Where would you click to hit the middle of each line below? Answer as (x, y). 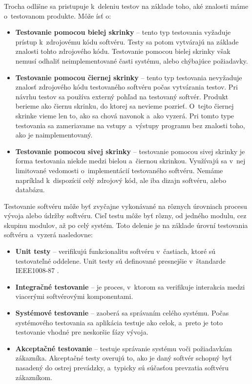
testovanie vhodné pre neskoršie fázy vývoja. (82, 332)
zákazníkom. (34, 377)
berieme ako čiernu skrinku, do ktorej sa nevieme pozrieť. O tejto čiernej (125, 106)
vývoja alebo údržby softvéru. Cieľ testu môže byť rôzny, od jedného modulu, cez (125, 215)
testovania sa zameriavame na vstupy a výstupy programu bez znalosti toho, (130, 125)
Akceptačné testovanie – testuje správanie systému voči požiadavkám (124, 348)
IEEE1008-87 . (37, 270)
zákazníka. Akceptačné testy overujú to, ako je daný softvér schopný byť (124, 358)
